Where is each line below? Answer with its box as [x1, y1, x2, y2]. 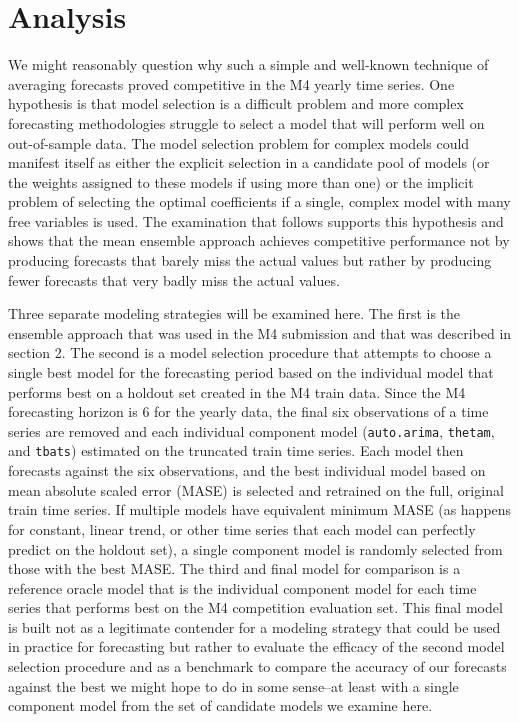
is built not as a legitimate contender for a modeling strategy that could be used [8, 616, 501, 637]
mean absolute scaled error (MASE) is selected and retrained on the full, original [8, 479, 504, 500]
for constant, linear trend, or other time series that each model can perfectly [8, 518, 476, 539]
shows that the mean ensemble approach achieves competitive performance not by [8, 230, 510, 251]
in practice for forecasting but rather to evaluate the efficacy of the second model [8, 636, 505, 657]
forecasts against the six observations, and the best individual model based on [8, 460, 486, 481]
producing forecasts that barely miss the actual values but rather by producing [8, 250, 492, 271]
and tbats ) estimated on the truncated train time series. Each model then [8, 440, 464, 461]
